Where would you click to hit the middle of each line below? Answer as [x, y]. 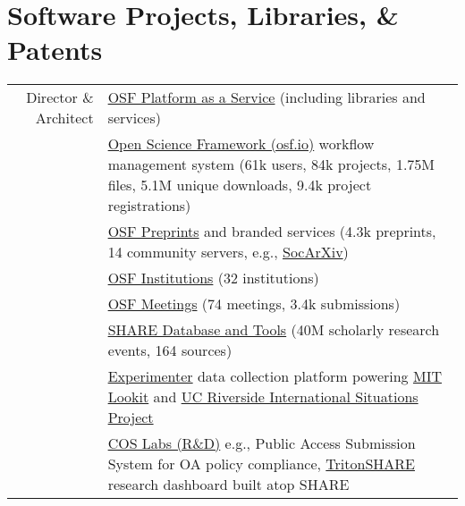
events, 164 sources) [170, 350]
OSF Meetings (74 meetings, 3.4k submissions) [254, 304]
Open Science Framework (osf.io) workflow [241, 144]
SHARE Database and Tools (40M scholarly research [274, 330]
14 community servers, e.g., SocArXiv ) [228, 252]
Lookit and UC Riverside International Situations [263, 397]
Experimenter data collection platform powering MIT [275, 376]
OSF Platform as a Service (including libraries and [266, 97]
